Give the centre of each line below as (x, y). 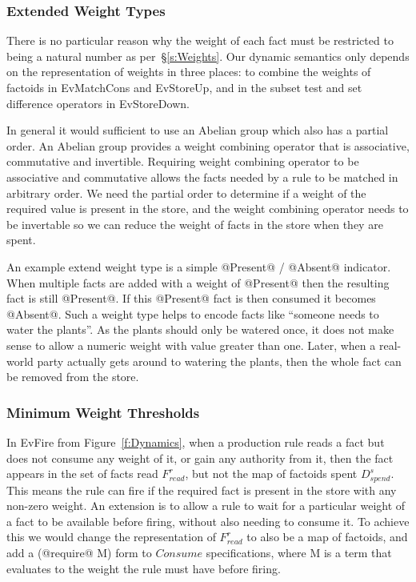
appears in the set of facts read (82, 474)
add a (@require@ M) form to (79, 552)
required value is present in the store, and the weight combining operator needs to (208, 209)
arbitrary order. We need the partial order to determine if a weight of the (186, 193)
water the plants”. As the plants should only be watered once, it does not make (200, 329)
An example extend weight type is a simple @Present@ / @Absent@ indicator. (199, 266)
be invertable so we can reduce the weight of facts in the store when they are (195, 224)
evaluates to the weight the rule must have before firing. (144, 568)
